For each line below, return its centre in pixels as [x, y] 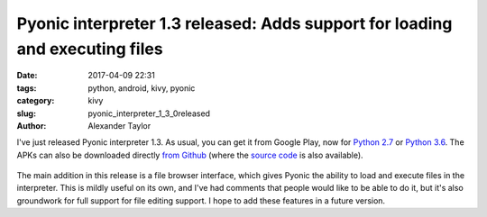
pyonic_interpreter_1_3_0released [149, 113]
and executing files [90, 49]
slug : [26, 113]
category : [36, 101]
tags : [27, 88]
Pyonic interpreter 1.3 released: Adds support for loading [234, 23]
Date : [27, 76]
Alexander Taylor [119, 125]
